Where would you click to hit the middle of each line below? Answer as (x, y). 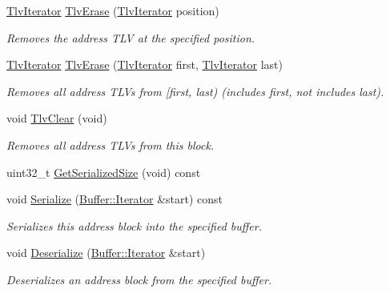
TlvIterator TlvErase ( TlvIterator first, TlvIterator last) (145, 64)
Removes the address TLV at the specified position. (131, 37)
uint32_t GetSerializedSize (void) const (104, 172)
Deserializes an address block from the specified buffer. (139, 279)
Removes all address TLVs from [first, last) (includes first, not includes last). (195, 91)
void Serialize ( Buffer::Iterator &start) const (115, 199)
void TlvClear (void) (57, 118)
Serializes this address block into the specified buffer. (135, 225)
